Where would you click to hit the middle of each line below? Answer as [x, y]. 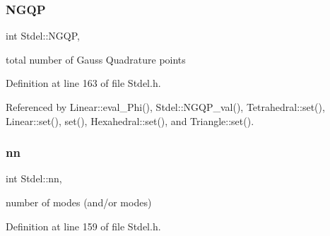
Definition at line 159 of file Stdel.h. [83, 226]
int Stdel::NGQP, [43, 36]
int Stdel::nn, [34, 178]
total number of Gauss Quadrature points [96, 59]
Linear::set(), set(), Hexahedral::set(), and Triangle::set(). [130, 120]
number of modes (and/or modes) [79, 202]
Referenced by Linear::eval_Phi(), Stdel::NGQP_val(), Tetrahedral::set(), [165, 107]
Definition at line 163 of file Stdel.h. [83, 83]
